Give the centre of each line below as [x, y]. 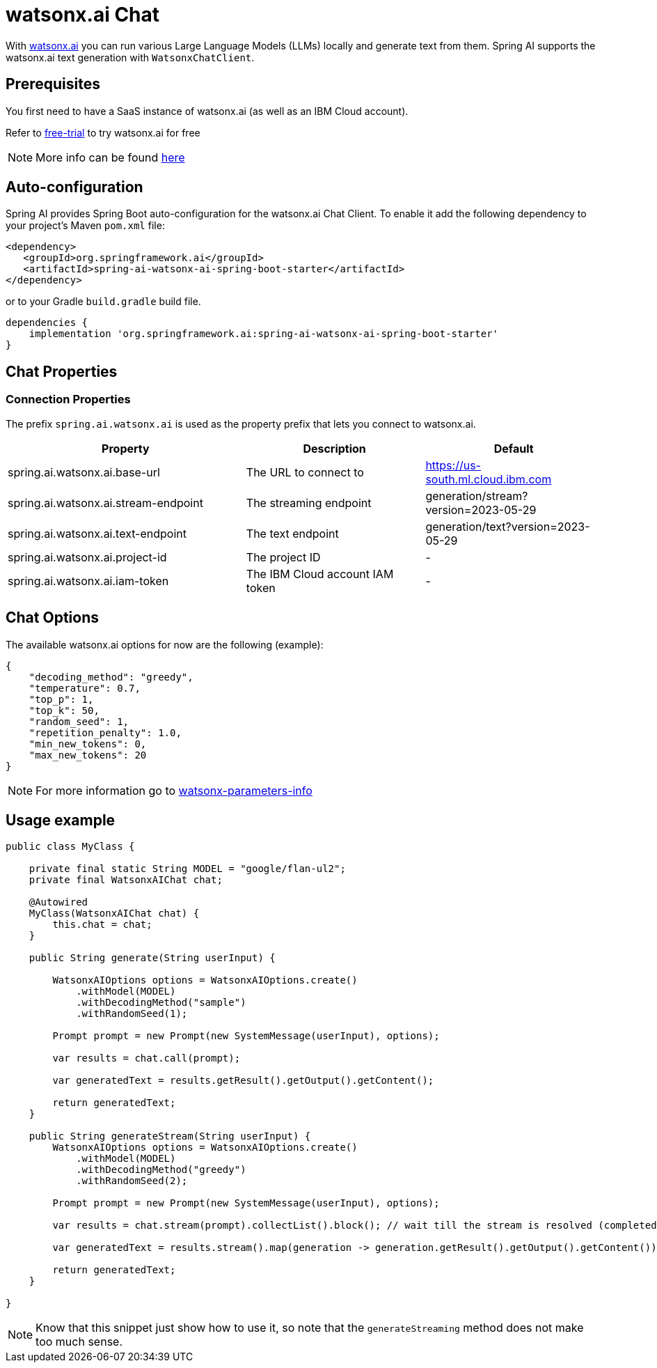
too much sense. [79, 1342]
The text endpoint [292, 533]
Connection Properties [68, 399]
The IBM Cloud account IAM [320, 574]
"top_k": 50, [64, 710]
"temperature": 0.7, [85, 688]
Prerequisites [53, 84]
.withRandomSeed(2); [132, 1181]
